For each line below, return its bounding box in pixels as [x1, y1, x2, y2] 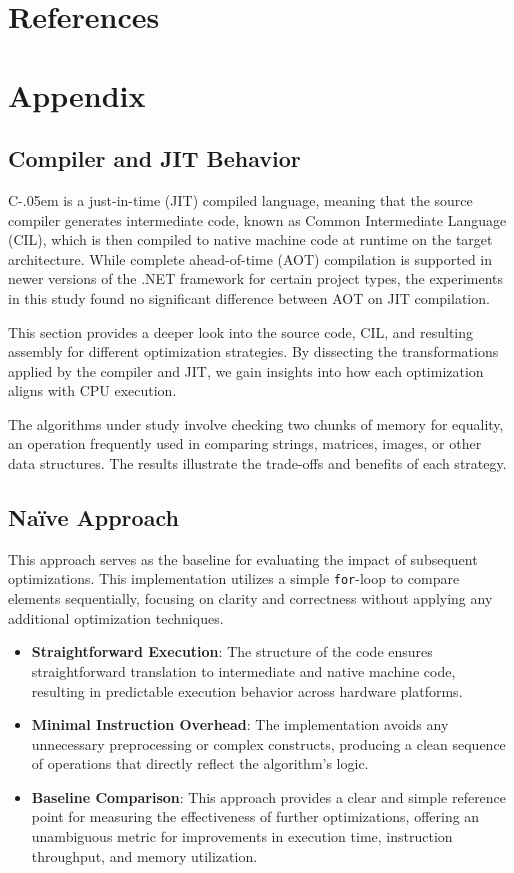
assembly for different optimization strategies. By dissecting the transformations [8, 341, 499, 362]
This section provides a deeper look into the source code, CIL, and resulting [8, 321, 474, 342]
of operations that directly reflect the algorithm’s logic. [31, 753, 369, 774]
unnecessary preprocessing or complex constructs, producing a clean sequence [31, 733, 506, 754]
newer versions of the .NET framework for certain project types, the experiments [8, 268, 504, 289]
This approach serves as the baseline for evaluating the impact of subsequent [8, 548, 478, 569]
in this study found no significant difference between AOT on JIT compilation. [8, 287, 490, 308]
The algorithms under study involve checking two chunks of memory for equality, [8, 413, 504, 434]
